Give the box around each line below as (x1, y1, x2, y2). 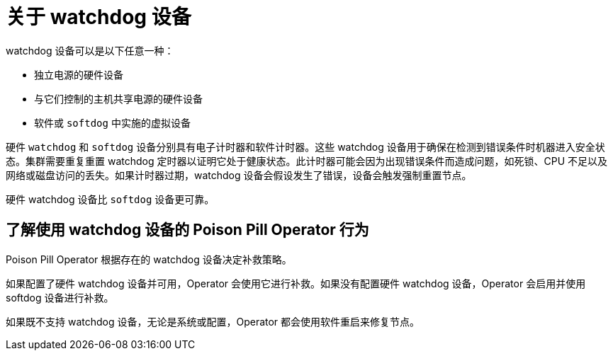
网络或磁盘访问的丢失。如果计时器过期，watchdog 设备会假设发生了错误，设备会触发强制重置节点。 (6, 168, 472, 181)
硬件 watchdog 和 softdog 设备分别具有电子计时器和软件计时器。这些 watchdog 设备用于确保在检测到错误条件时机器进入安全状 (6, 140, 605, 153)
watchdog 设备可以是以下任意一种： (6, 44, 174, 57)
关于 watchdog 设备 (6, 5, 191, 29)
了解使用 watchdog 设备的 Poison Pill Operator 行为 (6, 221, 369, 239)
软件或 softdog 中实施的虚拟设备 (34, 116, 191, 129)
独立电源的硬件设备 (34, 68, 123, 81)
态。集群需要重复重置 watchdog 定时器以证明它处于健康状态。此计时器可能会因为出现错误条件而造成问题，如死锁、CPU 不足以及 (6, 154, 607, 167)
